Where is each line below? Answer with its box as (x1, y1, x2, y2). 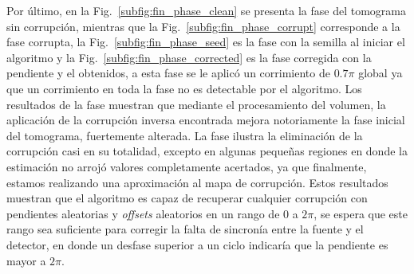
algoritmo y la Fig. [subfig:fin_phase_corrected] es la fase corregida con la (6, 49, 372, 65)
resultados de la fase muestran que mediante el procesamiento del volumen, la (6, 96, 386, 112)
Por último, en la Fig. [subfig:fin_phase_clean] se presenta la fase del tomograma (6, 2, 407, 18)
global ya (358, 65, 403, 81)
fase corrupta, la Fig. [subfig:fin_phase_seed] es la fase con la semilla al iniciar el (6, 33, 405, 50)
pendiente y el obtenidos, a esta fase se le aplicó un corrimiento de (6, 65, 330, 81)
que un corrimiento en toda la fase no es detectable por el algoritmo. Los (6, 80, 362, 96)
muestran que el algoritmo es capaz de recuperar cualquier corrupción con (6, 190, 368, 206)
